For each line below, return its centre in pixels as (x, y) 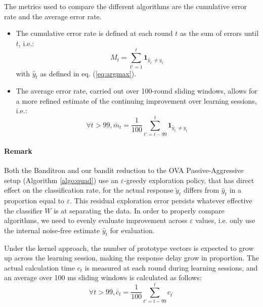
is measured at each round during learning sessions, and (171, 267)
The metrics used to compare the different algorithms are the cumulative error (125, 6)
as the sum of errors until (220, 33)
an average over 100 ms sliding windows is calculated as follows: (103, 277)
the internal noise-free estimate (52, 230)
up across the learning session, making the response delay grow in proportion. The (131, 258)
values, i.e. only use (225, 220)
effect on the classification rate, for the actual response (89, 190)
